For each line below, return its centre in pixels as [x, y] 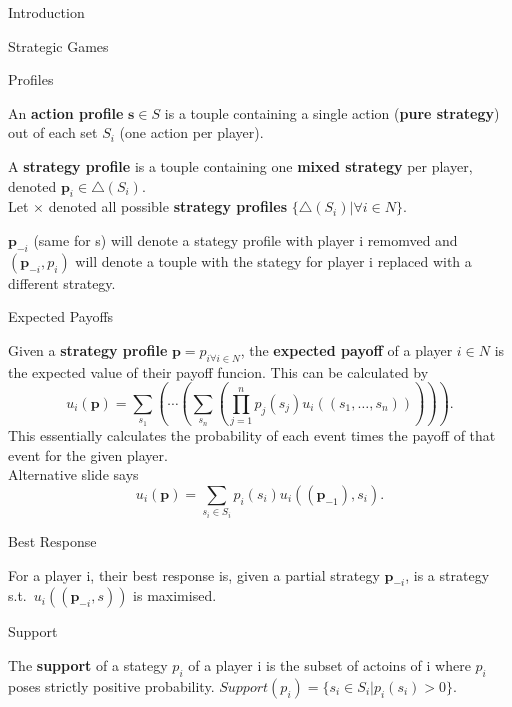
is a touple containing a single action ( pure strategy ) [332, 112]
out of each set [53, 132]
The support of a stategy [88, 664]
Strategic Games [58, 45]
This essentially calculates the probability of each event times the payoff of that [252, 435]
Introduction [46, 12]
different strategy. [62, 282]
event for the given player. [88, 454]
